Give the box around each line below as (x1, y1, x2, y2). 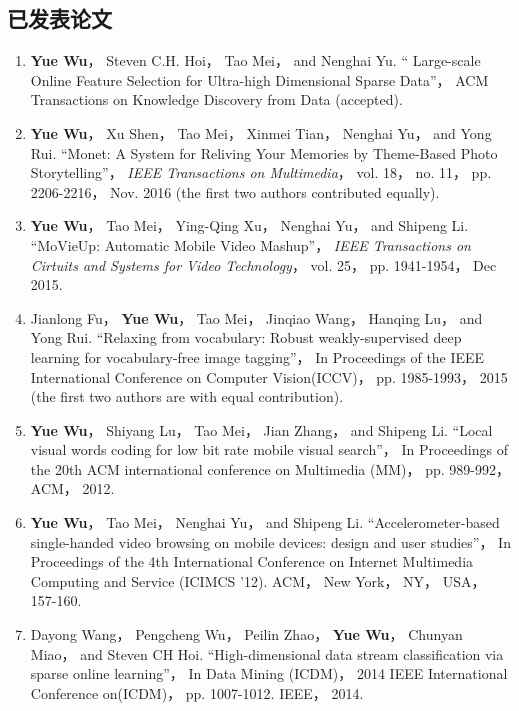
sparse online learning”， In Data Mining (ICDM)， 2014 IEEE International (30, 663, 508, 684)
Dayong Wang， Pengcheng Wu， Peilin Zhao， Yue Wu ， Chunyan (30, 624, 463, 645)
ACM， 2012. (30, 478, 115, 499)
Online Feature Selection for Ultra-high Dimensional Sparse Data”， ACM (30, 69, 489, 90)
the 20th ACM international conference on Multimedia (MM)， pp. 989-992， (30, 458, 511, 479)
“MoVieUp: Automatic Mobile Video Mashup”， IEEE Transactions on (30, 234, 471, 255)
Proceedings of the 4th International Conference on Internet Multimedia (30, 551, 474, 572)
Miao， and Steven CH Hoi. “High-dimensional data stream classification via (30, 643, 504, 664)
